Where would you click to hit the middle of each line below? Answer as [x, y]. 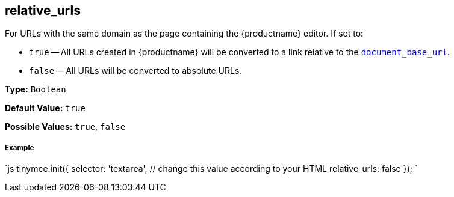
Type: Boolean [36, 89]
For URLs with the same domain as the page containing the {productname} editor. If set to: [184, 34]
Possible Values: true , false [65, 127]
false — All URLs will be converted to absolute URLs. [135, 71]
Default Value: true [45, 108]
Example [20, 147]
